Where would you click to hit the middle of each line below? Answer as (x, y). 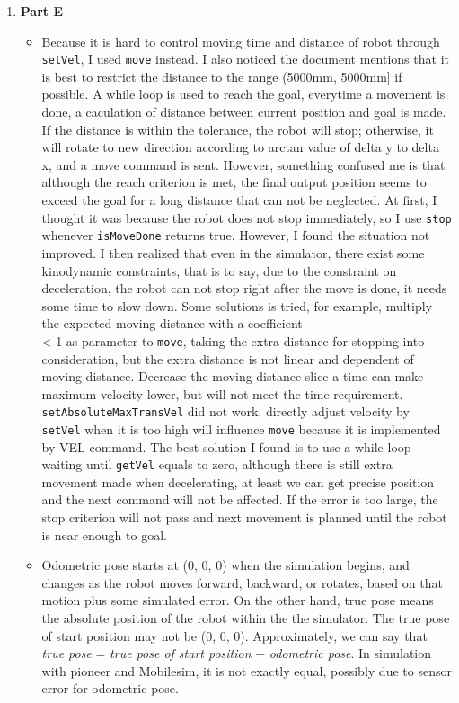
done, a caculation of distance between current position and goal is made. (244, 112)
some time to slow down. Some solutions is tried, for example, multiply (237, 305)
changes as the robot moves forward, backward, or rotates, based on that (242, 582)
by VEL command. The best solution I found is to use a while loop (226, 446)
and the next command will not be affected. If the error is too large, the (240, 499)
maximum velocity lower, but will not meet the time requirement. (222, 393)
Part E (42, 11)
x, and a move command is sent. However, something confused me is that (243, 164)
